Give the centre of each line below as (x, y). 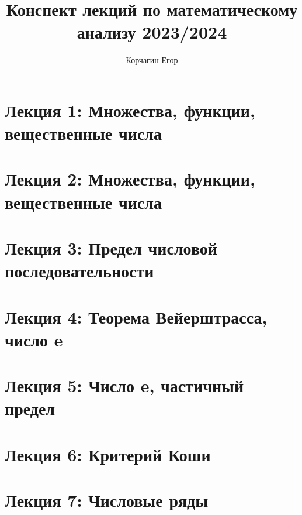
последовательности (79, 271)
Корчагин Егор (152, 60)
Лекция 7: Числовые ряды (107, 500)
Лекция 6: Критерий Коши (108, 454)
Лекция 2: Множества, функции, (130, 179)
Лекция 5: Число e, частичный (124, 385)
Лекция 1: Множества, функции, (130, 110)
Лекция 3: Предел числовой (111, 248)
